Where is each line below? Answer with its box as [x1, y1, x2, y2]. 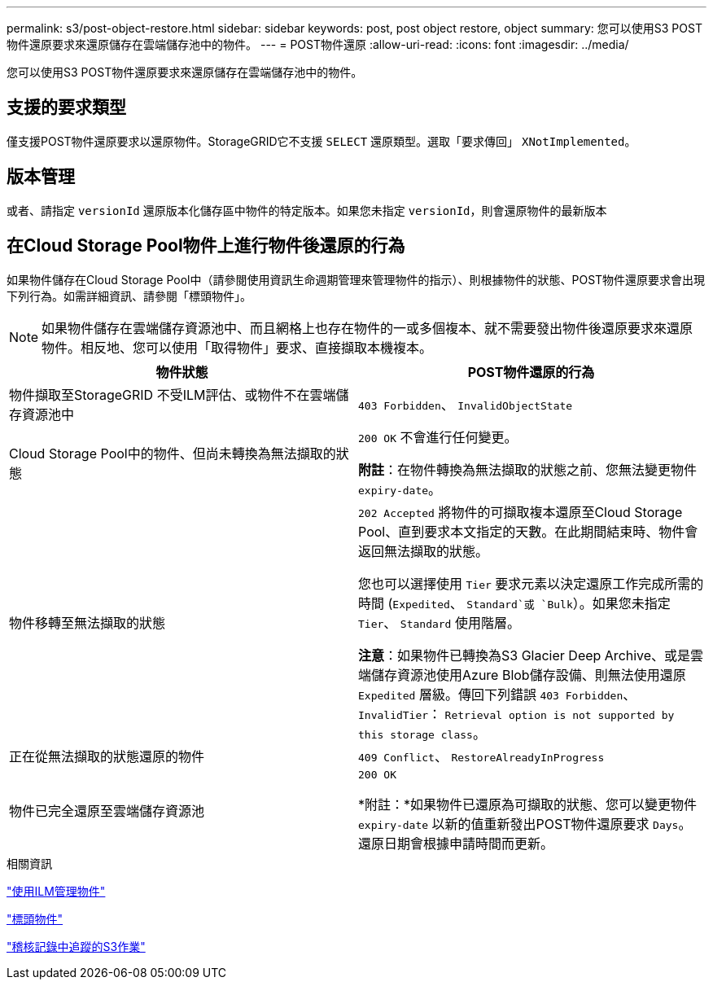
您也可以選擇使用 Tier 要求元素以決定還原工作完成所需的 [358, 575, 704, 592]
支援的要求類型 [7, 97, 126, 118]
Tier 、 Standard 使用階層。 [358, 614, 520, 631]
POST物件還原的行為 [467, 363, 595, 380]
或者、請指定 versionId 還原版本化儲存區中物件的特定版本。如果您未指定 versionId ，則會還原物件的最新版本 [7, 203, 607, 217]
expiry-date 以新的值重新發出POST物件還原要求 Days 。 [358, 815, 692, 832]
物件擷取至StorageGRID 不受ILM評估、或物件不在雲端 [9, 386, 336, 403]
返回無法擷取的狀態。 [358, 542, 489, 559]
